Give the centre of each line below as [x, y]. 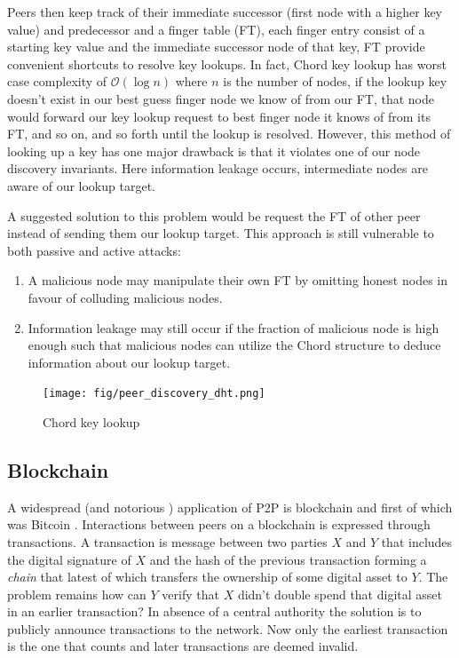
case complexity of [57, 81]
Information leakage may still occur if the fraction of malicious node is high [233, 327]
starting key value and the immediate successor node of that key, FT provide [216, 47]
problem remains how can [77, 594]
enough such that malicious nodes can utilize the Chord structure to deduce [234, 345]
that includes [417, 541]
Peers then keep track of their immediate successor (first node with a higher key [225, 12]
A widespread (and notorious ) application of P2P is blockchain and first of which [230, 507]
